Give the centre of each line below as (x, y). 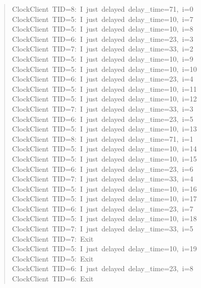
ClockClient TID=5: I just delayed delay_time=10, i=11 (104, 88)
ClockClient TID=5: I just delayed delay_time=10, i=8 (103, 29)
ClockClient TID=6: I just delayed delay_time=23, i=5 (103, 119)
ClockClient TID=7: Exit (53, 238)
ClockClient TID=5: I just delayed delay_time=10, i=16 (104, 188)
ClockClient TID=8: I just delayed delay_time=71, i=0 (103, 9)
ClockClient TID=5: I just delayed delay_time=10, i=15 (104, 158)
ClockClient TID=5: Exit (53, 258)
